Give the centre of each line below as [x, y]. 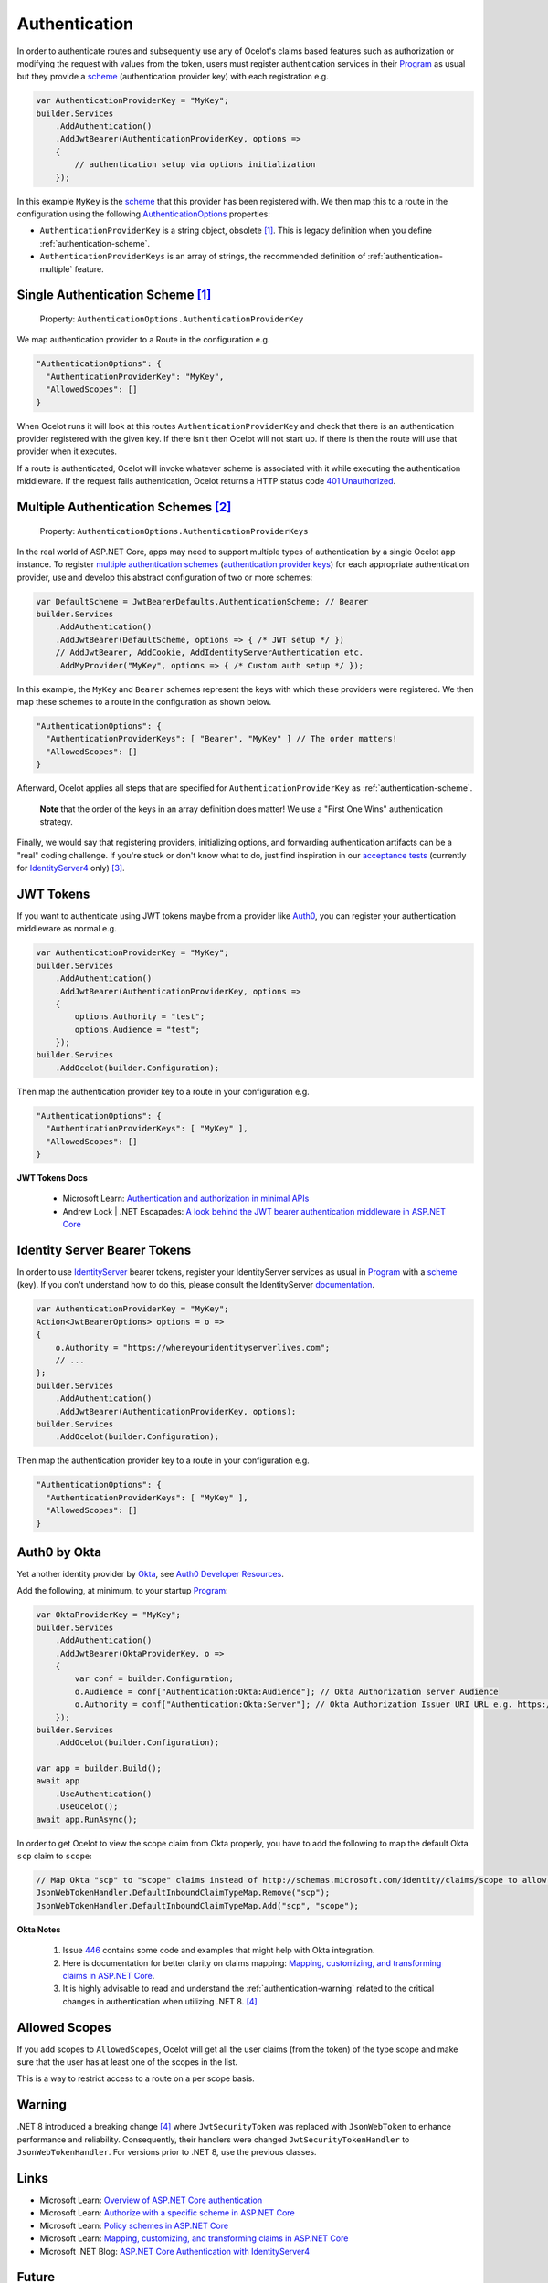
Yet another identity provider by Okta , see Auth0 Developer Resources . [151, 1574]
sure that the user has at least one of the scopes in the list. [127, 2062]
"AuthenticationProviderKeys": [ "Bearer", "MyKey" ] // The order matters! [221, 739]
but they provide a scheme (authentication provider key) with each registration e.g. [173, 77]
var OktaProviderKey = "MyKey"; [109, 1615]
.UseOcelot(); [87, 1807]
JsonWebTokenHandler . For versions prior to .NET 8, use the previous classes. [167, 2152]
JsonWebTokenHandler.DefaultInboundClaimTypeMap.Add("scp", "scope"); [198, 1905]
